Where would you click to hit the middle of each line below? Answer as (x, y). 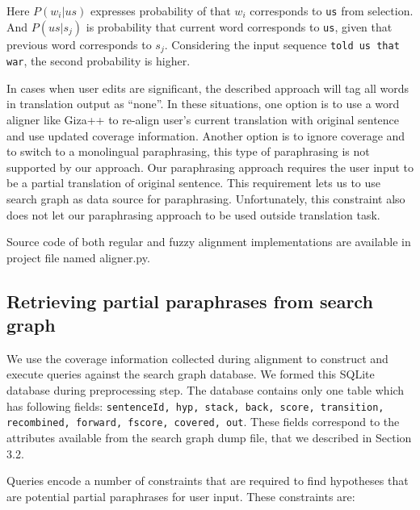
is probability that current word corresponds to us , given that (239, 26)
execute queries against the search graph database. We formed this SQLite (191, 374)
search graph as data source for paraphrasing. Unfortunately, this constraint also (206, 198)
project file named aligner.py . (78, 257)
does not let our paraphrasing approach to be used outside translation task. (193, 214)
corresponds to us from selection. (332, 10)
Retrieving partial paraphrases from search (190, 301)
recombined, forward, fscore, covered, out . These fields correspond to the (203, 422)
